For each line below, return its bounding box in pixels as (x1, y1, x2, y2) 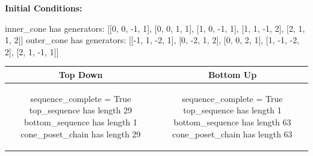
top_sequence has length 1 (183, 104, 282, 116)
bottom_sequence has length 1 (24, 115, 137, 128)
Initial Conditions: (5, 2, 82, 14)
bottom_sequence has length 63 (173, 115, 291, 128)
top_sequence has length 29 (29, 104, 132, 116)
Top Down (58, 68, 103, 80)
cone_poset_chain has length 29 (20, 127, 141, 140)
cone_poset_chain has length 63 (172, 127, 293, 140)
